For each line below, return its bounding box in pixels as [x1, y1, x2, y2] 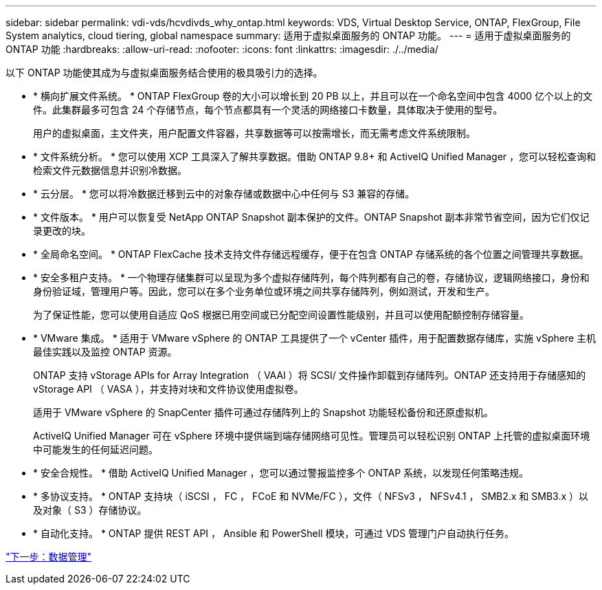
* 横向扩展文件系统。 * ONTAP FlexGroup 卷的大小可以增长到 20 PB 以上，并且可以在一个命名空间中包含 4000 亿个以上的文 [33, 90, 592, 102]
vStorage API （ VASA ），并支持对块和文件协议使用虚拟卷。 [33, 383, 304, 395]
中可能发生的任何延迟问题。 [33, 444, 158, 455]
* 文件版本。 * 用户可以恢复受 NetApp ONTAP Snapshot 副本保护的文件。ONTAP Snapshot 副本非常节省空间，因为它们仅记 [33, 211, 590, 223]
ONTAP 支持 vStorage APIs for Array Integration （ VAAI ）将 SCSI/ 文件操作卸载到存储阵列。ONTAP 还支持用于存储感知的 [33, 369, 586, 381]
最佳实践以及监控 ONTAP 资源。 [33, 346, 177, 358]
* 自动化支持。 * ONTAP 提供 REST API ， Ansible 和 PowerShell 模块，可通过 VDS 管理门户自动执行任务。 [33, 527, 515, 539]
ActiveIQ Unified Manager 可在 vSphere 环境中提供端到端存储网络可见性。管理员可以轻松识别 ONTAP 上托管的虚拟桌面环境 [33, 430, 590, 441]
